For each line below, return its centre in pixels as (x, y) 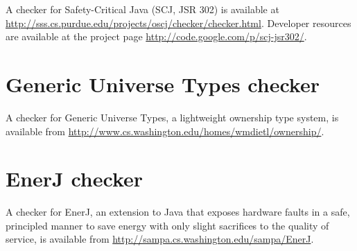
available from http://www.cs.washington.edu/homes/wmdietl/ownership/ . (165, 131)
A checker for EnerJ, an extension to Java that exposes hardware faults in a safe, (178, 212)
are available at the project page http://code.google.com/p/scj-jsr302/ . (156, 36)
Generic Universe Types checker (163, 84)
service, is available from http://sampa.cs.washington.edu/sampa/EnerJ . (160, 239)
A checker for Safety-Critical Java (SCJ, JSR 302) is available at (142, 9)
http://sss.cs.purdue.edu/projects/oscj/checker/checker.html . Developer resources (178, 23)
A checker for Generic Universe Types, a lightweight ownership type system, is (172, 117)
